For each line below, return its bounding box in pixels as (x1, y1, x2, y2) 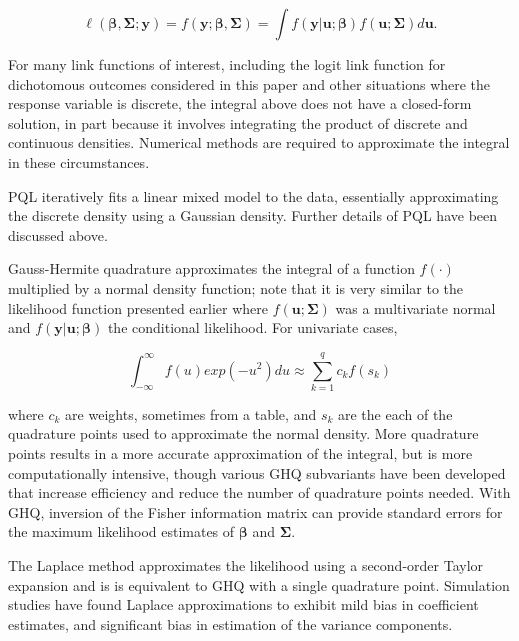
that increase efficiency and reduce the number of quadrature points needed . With (8, 482, 511, 503)
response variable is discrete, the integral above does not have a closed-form (8, 93, 472, 114)
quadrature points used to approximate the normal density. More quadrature (8, 423, 479, 444)
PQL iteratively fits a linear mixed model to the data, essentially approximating (8, 185, 499, 206)
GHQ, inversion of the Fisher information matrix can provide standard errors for (8, 501, 503, 522)
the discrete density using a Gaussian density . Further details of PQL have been (8, 205, 498, 226)
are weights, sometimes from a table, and (65, 403, 317, 424)
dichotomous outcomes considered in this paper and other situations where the (8, 73, 491, 94)
